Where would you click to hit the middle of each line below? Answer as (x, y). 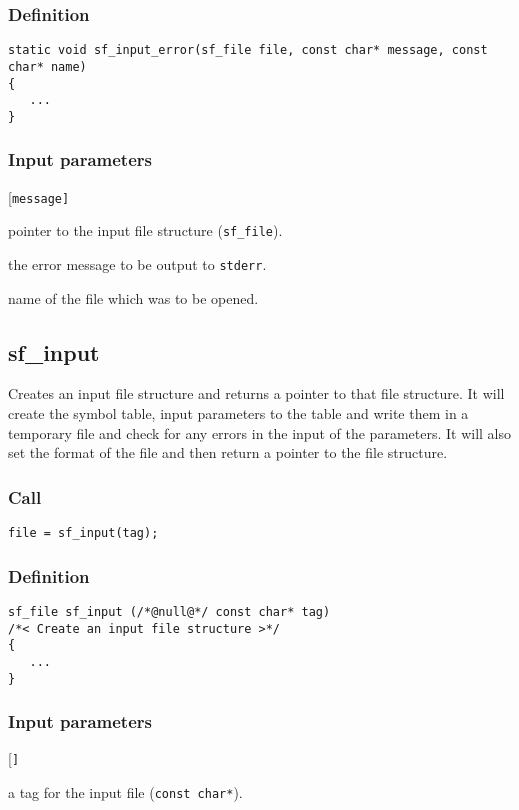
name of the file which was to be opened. (133, 297)
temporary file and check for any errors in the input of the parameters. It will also (259, 432)
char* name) (47, 66)
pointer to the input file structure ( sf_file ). (145, 230)
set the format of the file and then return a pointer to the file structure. (228, 452)
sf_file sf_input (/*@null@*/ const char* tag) (169, 611)
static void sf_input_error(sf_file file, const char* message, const (248, 50)
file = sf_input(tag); (83, 533)
